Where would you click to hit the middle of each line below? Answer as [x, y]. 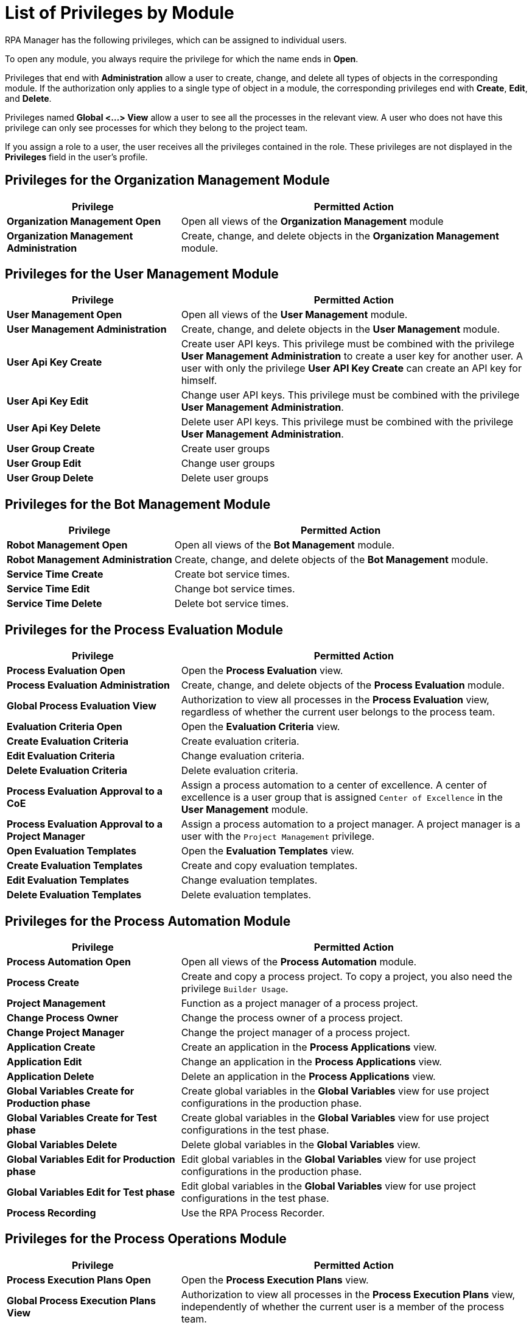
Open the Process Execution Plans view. [275, 1280]
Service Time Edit [48, 589]
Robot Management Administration [89, 560]
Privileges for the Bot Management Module [138, 504]
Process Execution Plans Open [79, 1280]
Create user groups [226, 449]
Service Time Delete [54, 604]
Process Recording [51, 1213]
